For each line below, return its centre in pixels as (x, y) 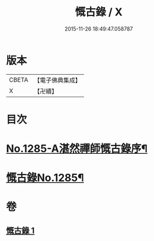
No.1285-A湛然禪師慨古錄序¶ (77, 149)
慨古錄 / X (99, 12)
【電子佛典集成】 (57, 80)
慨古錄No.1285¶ (45, 178)
